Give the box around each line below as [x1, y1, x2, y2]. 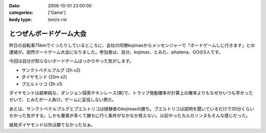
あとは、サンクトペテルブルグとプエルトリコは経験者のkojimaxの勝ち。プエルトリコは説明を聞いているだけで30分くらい [9, 106, 255, 111]
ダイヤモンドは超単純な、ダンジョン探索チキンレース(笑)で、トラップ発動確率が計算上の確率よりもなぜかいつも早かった [9, 90, 253, 96]
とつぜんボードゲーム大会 [9, 29, 87, 38]
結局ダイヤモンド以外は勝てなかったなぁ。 [9, 122, 96, 128]
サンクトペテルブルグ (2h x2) [21, 67, 81, 73]
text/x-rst [48, 16, 67, 22]
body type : [9, 16, 32, 22]
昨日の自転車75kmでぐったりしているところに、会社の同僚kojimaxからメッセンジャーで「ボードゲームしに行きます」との [9, 42, 255, 48]
